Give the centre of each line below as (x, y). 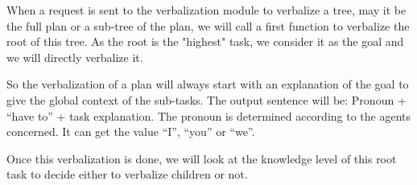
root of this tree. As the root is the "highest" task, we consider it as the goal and (205, 41)
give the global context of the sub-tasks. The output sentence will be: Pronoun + (206, 99)
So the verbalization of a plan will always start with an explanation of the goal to (208, 84)
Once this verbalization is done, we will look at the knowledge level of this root (202, 158)
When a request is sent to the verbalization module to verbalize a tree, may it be (206, 10)
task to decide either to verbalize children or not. (127, 174)
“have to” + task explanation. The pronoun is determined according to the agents (209, 115)
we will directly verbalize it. (75, 57)
